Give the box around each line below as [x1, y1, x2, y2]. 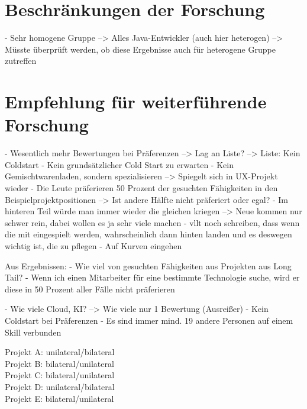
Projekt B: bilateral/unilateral [5, 357, 114, 369]
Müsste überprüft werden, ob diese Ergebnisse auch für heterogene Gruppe [5, 43, 276, 55]
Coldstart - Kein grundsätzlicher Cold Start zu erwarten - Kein [5, 158, 234, 170]
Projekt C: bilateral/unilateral [5, 369, 115, 381]
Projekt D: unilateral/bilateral [5, 380, 115, 392]
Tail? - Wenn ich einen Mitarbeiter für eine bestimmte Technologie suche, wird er [5, 271, 300, 284]
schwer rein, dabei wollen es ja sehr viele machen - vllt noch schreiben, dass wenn [5, 216, 300, 228]
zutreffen [5, 54, 37, 67]
